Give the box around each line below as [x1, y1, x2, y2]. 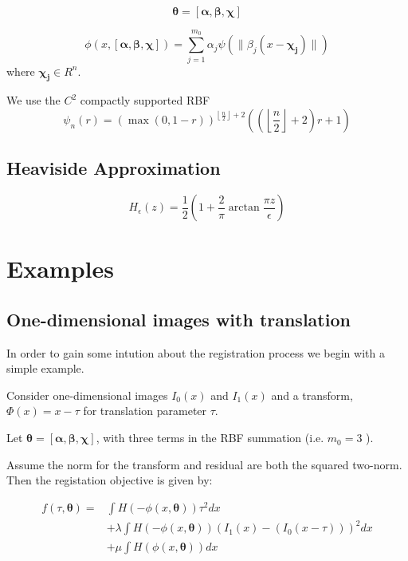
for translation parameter [83, 402, 207, 419]
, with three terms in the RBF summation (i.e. [96, 429, 324, 446]
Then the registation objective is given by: [6, 472, 213, 488]
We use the [6, 92, 61, 109]
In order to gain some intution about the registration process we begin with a [6, 344, 385, 361]
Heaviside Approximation [6, 156, 221, 180]
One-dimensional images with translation [6, 306, 351, 331]
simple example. [6, 360, 84, 377]
